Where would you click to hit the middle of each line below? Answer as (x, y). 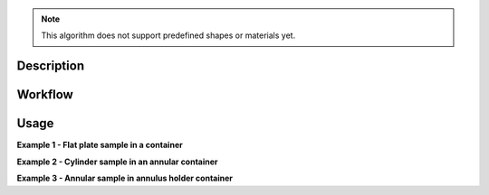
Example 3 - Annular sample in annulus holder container (125, 178)
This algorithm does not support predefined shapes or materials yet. (168, 35)
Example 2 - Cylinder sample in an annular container (117, 162)
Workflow (45, 95)
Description (51, 66)
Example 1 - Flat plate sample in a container (100, 145)
